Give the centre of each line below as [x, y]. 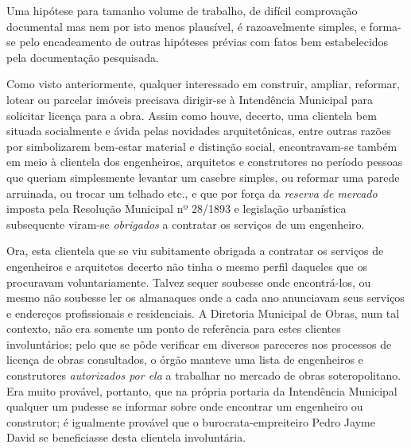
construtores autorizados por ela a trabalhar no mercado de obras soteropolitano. [204, 375]
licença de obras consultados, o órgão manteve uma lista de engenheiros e [185, 359]
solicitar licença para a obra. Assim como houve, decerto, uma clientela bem [192, 115]
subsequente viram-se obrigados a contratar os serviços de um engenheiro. [186, 224]
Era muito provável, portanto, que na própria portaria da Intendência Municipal [202, 390]
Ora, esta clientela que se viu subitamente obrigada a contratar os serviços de [195, 251]
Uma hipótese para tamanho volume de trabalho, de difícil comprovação [182, 10]
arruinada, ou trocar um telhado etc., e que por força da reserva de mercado [192, 193]
